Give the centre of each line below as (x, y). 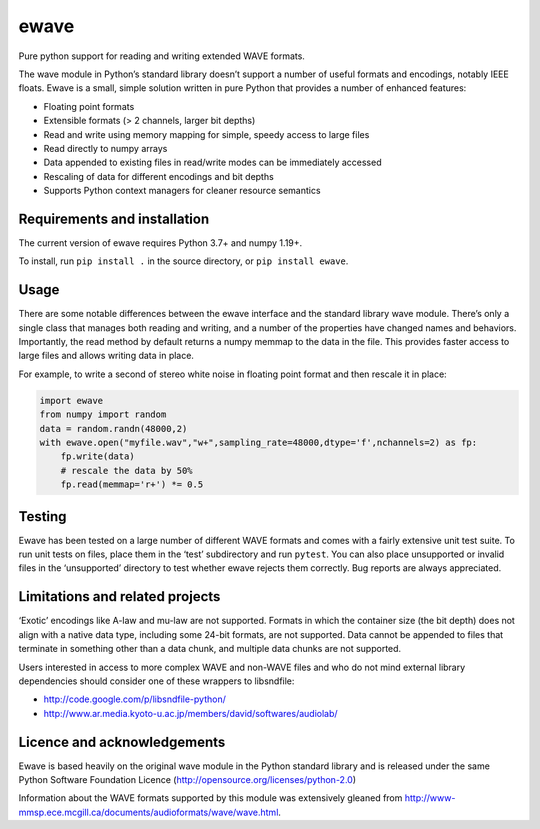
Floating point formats (89, 106)
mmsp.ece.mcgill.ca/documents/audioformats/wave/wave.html (148, 812)
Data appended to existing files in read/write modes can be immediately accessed (212, 162)
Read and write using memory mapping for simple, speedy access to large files (206, 134)
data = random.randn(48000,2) (113, 428)
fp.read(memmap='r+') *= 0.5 (132, 484)
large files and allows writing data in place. (106, 356)
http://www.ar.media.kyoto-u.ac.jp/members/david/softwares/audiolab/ (191, 713)
